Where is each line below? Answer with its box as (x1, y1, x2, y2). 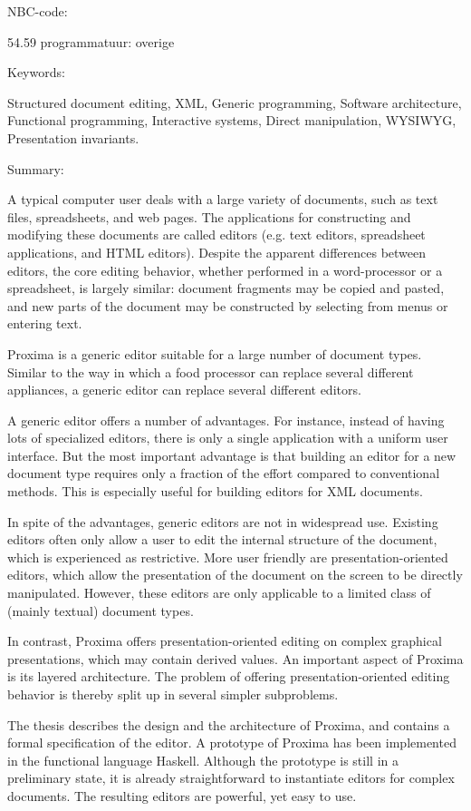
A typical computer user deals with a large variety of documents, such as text (7, 190, 438, 209)
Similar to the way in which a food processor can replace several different (7, 362, 414, 381)
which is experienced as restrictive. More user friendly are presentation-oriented (7, 547, 448, 566)
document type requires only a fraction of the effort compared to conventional (7, 464, 440, 483)
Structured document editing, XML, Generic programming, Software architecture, (7, 93, 462, 112)
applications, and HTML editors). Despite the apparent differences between (7, 242, 427, 261)
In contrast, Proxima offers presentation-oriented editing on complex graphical (7, 631, 442, 650)
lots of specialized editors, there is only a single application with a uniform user (7, 428, 448, 447)
